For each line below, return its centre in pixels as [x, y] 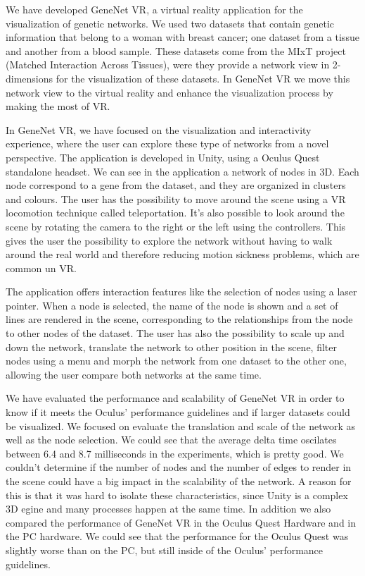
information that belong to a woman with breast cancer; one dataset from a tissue [182, 37]
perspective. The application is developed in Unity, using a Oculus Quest [163, 157]
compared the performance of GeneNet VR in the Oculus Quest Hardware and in [181, 522]
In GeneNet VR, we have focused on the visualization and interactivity [159, 129]
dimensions [30, 78]
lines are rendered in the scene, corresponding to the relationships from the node [179, 319]
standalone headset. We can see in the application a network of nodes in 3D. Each [182, 171]
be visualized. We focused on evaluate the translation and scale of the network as [181, 425]
